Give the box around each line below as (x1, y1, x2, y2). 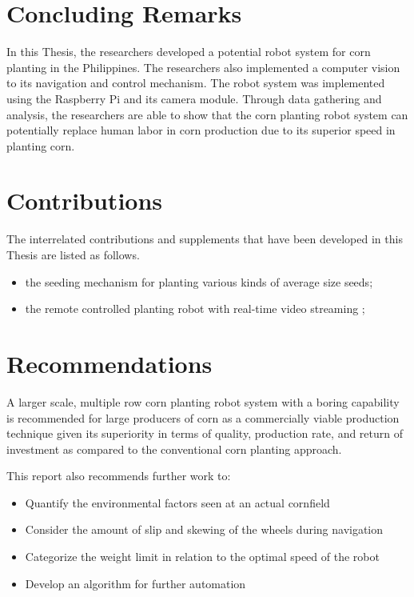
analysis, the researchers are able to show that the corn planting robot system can (6, 106, 408, 122)
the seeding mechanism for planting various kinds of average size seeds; (25, 273, 373, 290)
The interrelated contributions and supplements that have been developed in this (6, 230, 403, 247)
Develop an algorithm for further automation (25, 575, 246, 591)
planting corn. (6, 137, 75, 154)
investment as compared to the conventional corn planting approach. (6, 440, 342, 457)
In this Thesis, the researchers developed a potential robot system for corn (6, 43, 371, 60)
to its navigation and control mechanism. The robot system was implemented (6, 74, 385, 91)
